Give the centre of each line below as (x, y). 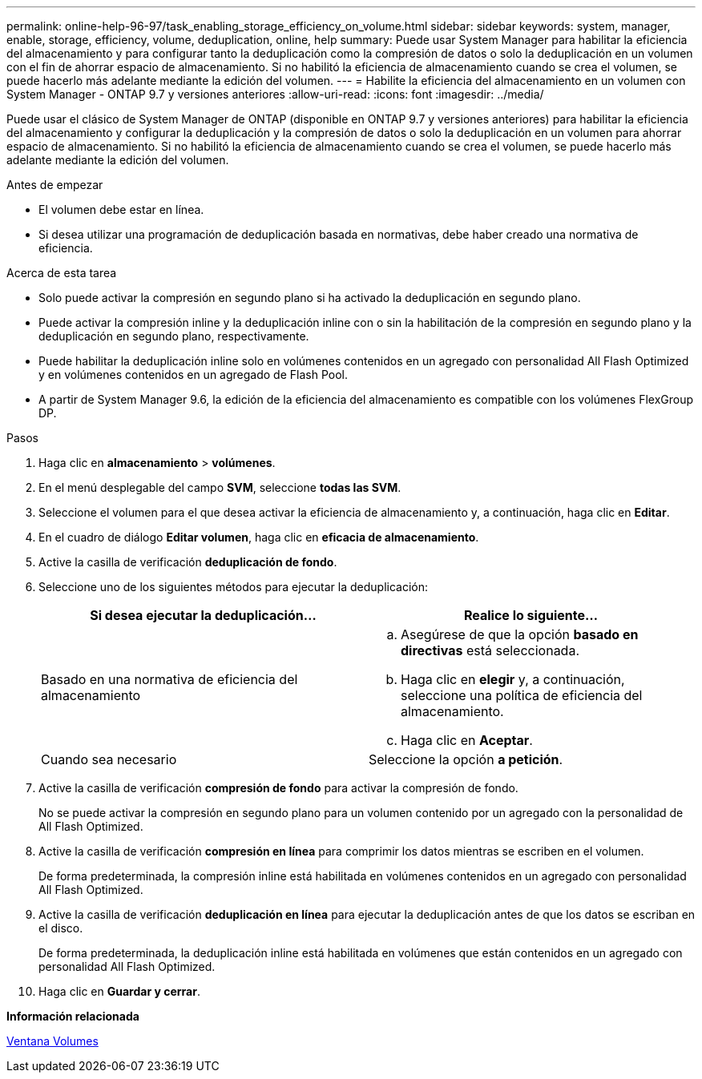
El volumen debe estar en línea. (121, 209)
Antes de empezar (55, 185)
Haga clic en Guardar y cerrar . (119, 991)
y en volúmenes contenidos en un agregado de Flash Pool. (193, 374)
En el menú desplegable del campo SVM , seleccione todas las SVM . (220, 487)
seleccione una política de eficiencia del (522, 695)
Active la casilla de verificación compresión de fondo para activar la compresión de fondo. (278, 788)
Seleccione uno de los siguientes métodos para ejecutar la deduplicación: (234, 587)
